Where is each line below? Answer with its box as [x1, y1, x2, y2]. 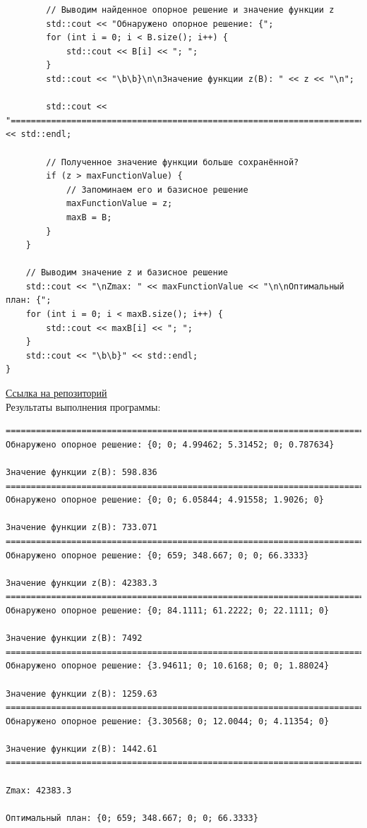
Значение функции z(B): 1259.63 [6, 688, 157, 699]
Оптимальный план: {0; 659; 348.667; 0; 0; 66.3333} [6, 812, 258, 823]
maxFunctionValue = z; [66, 198, 173, 209]
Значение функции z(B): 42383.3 [6, 577, 157, 588]
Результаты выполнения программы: [6, 399, 161, 414]
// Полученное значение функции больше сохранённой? [46, 157, 299, 167]
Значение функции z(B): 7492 [6, 633, 143, 644]
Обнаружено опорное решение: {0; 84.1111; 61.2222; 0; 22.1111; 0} [6, 605, 330, 616]
